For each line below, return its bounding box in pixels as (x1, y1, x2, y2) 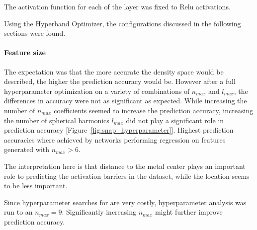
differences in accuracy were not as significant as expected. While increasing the (4, 95, 247, 106)
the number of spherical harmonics (4, 115, 109, 125)
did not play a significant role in (126, 115, 224, 125)
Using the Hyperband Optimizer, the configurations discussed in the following (4, 18, 241, 28)
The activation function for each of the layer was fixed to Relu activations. (4, 1, 231, 11)
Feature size (4, 47, 46, 58)
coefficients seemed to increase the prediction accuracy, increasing (54, 105, 254, 115)
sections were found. (4, 28, 66, 38)
